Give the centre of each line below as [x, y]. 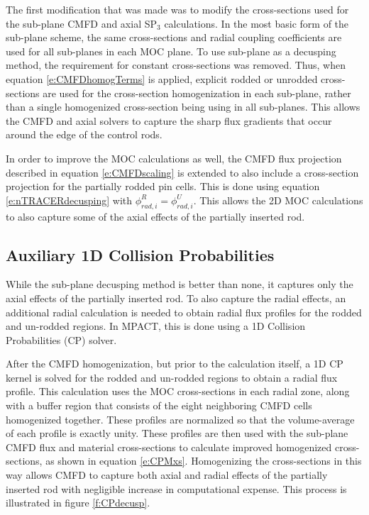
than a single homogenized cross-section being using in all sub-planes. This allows [183, 107]
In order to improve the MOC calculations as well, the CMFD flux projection [174, 158]
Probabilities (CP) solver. [61, 339]
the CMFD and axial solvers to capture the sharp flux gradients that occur [169, 120]
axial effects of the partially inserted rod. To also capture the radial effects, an [176, 298]
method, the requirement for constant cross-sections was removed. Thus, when [176, 65]
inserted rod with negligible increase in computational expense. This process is [176, 488]
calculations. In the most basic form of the [257, 23]
